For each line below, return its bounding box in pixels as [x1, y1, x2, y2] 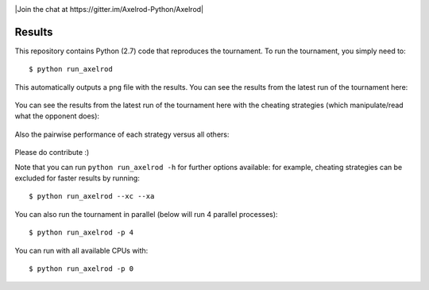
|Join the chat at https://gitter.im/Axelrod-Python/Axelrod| [14, 5, 204, 14]
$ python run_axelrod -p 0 [29, 264, 134, 273]
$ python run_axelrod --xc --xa [29, 191, 155, 201]
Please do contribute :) [14, 148, 90, 157]
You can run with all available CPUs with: [14, 246, 149, 255]
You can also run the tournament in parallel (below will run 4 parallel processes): [14, 209, 278, 218]
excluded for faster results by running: [14, 173, 141, 183]
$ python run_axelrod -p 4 [29, 228, 134, 238]
